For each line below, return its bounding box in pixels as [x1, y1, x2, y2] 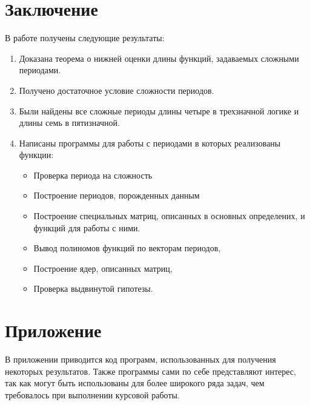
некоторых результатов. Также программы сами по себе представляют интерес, [5, 364, 296, 377]
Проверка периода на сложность [33, 168, 153, 181]
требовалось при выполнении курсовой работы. [5, 388, 180, 401]
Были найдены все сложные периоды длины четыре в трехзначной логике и [19, 104, 299, 117]
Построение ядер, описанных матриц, [33, 262, 173, 274]
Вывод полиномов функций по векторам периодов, [33, 242, 221, 254]
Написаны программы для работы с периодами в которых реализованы [19, 136, 281, 149]
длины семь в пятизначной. [19, 116, 120, 129]
